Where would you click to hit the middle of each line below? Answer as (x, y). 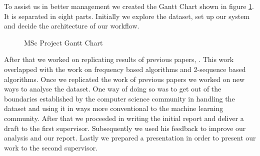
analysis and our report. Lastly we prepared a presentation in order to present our (130, 138)
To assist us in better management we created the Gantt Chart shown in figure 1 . (129, 6)
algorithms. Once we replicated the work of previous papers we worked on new (124, 79)
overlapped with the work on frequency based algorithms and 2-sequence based (125, 69)
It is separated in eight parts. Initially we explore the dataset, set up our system (127, 16)
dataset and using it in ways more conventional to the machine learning (114, 108)
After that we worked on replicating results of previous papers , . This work (119, 59)
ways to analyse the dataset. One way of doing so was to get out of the (113, 89)
